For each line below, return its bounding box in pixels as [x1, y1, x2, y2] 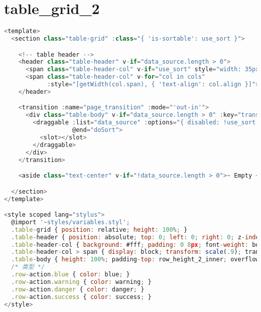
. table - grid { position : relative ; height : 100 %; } [11, 226, 188, 233]
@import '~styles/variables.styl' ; [11, 218, 130, 226]
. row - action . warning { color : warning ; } [11, 278, 152, 285]
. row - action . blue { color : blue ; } [11, 271, 130, 278]
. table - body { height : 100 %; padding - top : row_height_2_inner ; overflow [11, 256, 259, 263]
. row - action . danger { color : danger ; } [11, 285, 145, 293]
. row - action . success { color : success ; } [11, 293, 152, 300]
